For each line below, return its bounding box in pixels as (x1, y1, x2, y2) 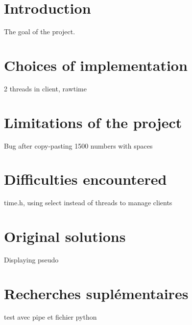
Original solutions (4, 226, 126, 246)
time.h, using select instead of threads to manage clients (4, 197, 172, 208)
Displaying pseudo (4, 255, 59, 264)
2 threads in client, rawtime (4, 83, 87, 93)
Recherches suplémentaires (4, 283, 189, 303)
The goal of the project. (4, 26, 75, 37)
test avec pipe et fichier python (4, 311, 97, 322)
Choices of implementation (4, 55, 188, 75)
